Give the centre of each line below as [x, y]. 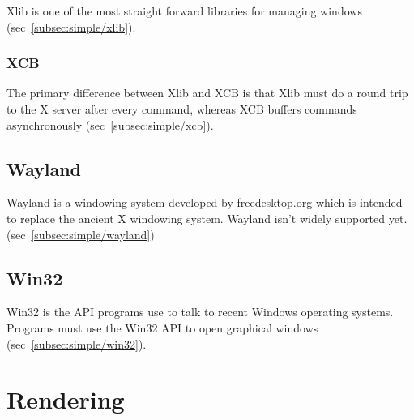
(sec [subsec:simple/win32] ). [77, 343]
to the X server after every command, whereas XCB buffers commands [182, 109]
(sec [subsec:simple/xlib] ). [71, 26]
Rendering [66, 399]
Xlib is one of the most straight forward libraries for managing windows [184, 11]
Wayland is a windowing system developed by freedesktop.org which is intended [205, 202]
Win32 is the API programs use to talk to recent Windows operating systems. [200, 312]
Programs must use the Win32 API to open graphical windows [162, 327]
